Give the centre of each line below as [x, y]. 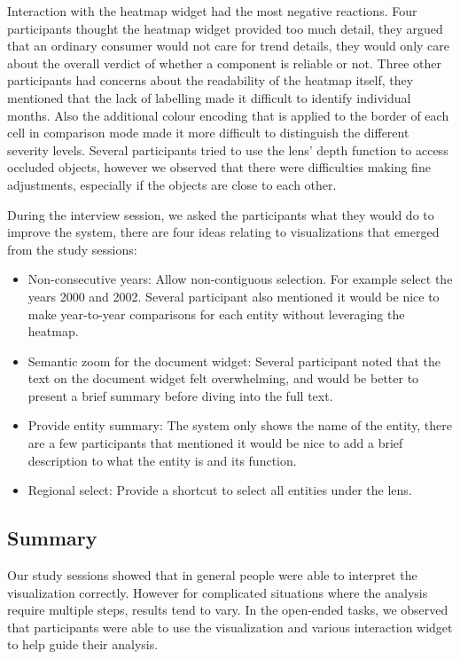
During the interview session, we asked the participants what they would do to [221, 214]
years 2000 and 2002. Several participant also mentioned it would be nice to [234, 296]
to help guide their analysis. [83, 644]
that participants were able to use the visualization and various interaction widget [230, 627]
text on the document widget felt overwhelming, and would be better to [223, 378]
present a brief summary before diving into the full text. [180, 395]
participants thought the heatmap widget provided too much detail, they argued [225, 28]
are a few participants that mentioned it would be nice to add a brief [215, 443]
